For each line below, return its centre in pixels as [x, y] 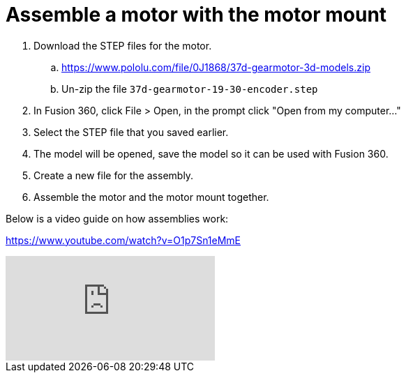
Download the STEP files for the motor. [123, 45]
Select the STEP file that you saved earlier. [131, 132]
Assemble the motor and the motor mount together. [151, 197]
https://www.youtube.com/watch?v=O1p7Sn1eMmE [123, 240]
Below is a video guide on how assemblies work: [117, 218]
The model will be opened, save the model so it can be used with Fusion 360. [211, 153]
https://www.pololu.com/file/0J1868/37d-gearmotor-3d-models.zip [216, 67]
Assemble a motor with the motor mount [196, 15]
